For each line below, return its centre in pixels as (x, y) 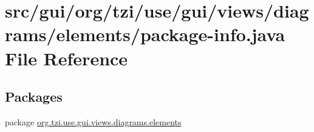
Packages (34, 97)
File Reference (67, 58)
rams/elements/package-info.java (145, 34)
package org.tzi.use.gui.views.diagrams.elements (93, 121)
